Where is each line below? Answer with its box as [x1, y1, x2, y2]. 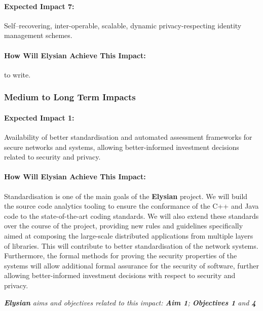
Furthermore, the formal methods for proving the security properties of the [4, 250, 237, 261]
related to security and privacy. [4, 151, 101, 162]
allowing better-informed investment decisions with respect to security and [4, 270, 236, 281]
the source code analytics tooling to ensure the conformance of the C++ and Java [4, 201, 259, 211]
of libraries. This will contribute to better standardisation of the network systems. [4, 240, 258, 251]
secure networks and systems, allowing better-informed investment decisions [4, 141, 239, 152]
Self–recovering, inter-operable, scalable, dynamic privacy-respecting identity [4, 20, 242, 30]
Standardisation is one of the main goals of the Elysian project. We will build [4, 190, 248, 201]
